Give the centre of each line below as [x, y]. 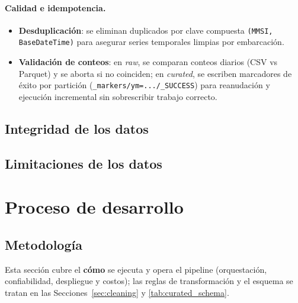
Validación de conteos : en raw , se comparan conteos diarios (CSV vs [148, 62]
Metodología [44, 244]
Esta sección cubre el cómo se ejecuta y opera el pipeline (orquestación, [136, 269]
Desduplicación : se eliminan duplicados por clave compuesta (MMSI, [146, 30]
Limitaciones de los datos [84, 163]
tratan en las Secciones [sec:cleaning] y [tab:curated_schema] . [117, 292]
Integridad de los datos [77, 128]
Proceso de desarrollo [94, 207]
